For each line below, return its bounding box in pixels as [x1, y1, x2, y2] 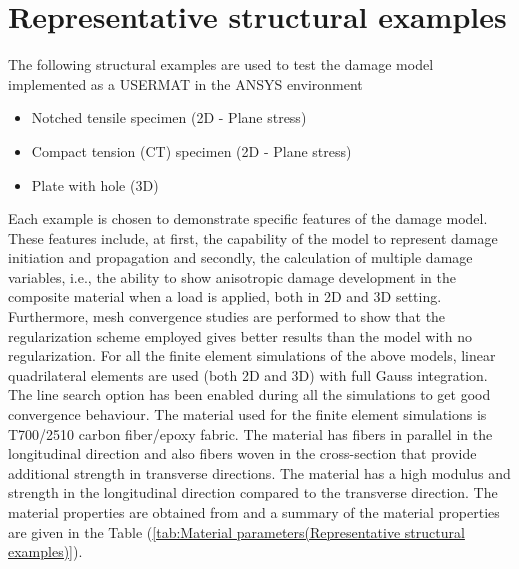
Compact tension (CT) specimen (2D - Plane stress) [31, 140, 352, 161]
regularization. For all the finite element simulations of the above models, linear [8, 345, 496, 366]
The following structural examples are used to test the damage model [8, 54, 434, 75]
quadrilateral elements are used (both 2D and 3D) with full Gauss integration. [8, 364, 488, 385]
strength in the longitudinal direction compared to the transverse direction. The [8, 482, 498, 503]
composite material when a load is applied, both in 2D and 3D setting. [8, 286, 442, 307]
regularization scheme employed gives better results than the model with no [8, 325, 472, 346]
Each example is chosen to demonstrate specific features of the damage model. [8, 208, 488, 229]
